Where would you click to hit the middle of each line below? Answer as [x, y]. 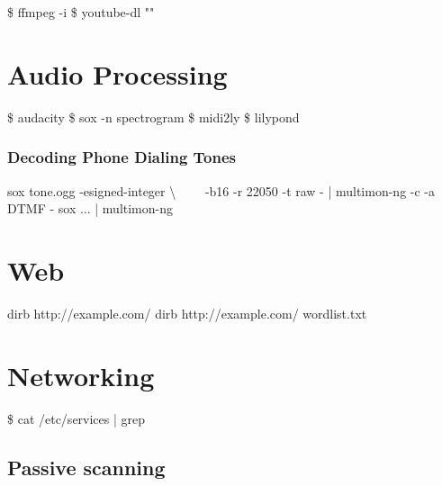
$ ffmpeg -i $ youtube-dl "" [81, 12]
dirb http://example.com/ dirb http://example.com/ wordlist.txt [187, 313]
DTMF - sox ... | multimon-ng [90, 208]
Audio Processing [117, 73]
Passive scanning [86, 467]
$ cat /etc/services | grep [77, 418]
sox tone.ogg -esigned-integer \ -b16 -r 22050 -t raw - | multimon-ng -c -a [221, 190]
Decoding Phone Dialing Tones [122, 157]
